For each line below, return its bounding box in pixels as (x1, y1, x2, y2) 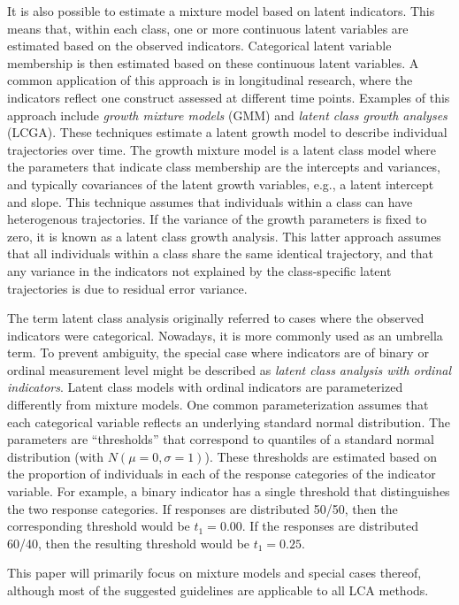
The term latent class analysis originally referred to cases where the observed (7, 309, 425, 327)
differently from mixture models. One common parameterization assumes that (7, 395, 429, 414)
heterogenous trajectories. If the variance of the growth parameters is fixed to (7, 210, 427, 228)
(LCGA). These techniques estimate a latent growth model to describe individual (7, 123, 448, 142)
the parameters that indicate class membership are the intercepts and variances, (7, 157, 440, 176)
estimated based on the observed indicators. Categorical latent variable (7, 36, 392, 55)
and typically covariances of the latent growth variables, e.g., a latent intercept (7, 174, 434, 193)
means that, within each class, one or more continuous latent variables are (7, 19, 409, 37)
